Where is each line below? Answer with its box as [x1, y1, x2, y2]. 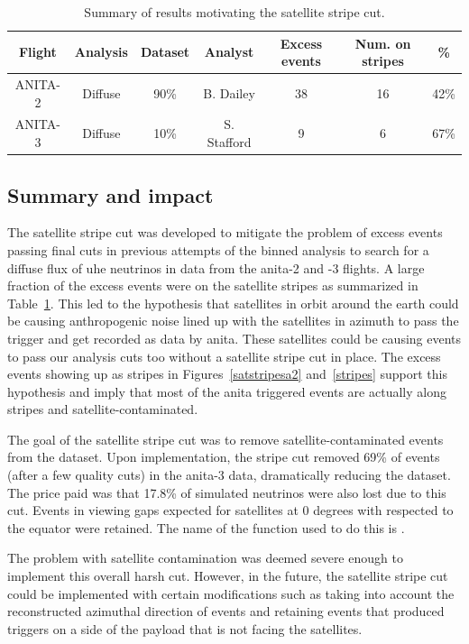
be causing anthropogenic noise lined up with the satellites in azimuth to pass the [7, 311, 459, 330]
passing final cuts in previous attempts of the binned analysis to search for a [7, 240, 429, 259]
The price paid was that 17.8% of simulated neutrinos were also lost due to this [7, 483, 446, 501]
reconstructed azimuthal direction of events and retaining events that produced [7, 602, 445, 621]
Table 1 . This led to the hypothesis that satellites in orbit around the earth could [7, 293, 459, 312]
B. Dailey [203, 83, 255, 102]
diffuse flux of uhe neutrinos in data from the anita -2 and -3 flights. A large [7, 258, 425, 277]
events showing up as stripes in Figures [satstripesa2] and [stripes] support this [7, 364, 447, 383]
